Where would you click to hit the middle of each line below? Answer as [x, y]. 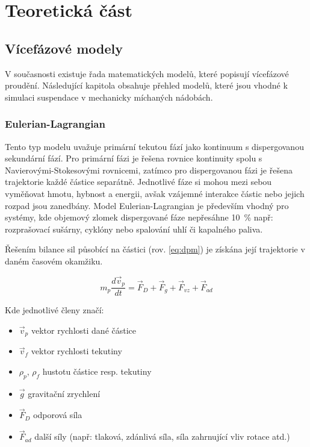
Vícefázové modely [64, 48]
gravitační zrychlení [64, 393]
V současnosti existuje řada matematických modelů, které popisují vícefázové [147, 73]
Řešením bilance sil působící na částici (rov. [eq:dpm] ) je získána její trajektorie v [155, 249]
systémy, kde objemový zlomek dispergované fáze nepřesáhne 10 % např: [139, 217]
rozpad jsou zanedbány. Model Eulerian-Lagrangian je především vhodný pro [147, 205]
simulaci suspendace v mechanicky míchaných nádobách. [109, 97]
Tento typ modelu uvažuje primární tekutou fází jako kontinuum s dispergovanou [154, 146]
